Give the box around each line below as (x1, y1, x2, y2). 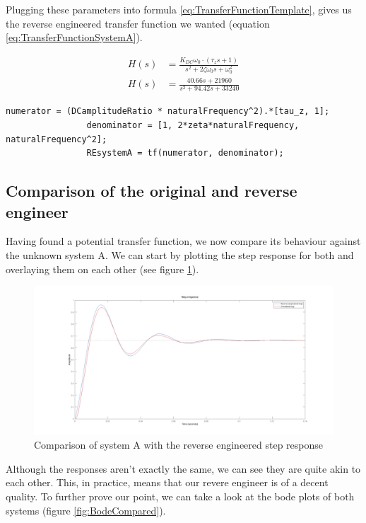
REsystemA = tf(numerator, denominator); (86, 148, 284, 159)
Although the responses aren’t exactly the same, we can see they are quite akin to (6, 461, 361, 476)
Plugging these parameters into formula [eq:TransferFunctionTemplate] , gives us (6, 2, 352, 16)
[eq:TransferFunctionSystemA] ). (6, 30, 143, 45)
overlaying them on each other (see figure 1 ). (6, 261, 199, 276)
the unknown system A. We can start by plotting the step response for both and (6, 248, 354, 263)
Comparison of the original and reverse (6, 180, 297, 202)
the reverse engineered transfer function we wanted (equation (6, 16, 270, 30)
